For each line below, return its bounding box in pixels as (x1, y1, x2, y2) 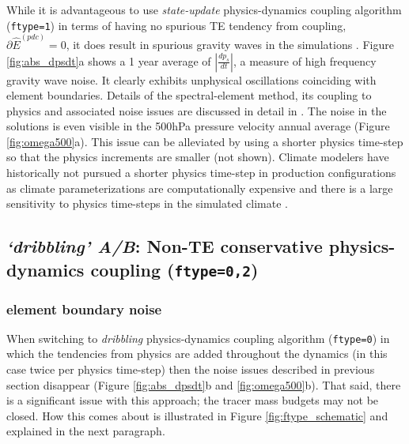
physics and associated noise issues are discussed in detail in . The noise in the (6, 102, 387, 119)
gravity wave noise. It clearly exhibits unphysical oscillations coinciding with (6, 71, 377, 88)
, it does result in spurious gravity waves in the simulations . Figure (66, 36, 394, 52)
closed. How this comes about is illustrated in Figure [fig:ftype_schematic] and (6, 407, 388, 423)
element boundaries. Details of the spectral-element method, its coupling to (6, 87, 372, 103)
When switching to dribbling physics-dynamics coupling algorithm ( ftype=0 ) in (6, 329, 390, 346)
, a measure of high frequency (233, 52, 377, 69)
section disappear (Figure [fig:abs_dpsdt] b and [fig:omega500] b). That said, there (6, 376, 401, 393)
